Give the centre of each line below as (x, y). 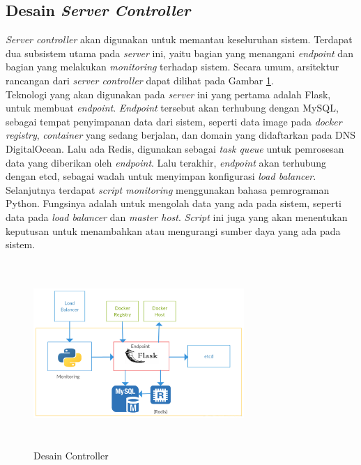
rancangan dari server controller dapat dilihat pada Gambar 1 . (140, 80)
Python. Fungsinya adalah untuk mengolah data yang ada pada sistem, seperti (174, 203)
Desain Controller (71, 455)
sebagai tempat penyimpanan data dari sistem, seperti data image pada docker (174, 121)
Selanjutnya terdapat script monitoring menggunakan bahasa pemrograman (168, 189)
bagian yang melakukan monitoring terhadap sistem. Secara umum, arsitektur (172, 67)
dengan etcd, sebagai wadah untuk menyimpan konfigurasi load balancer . (161, 176)
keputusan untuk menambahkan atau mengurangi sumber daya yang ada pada (173, 230)
